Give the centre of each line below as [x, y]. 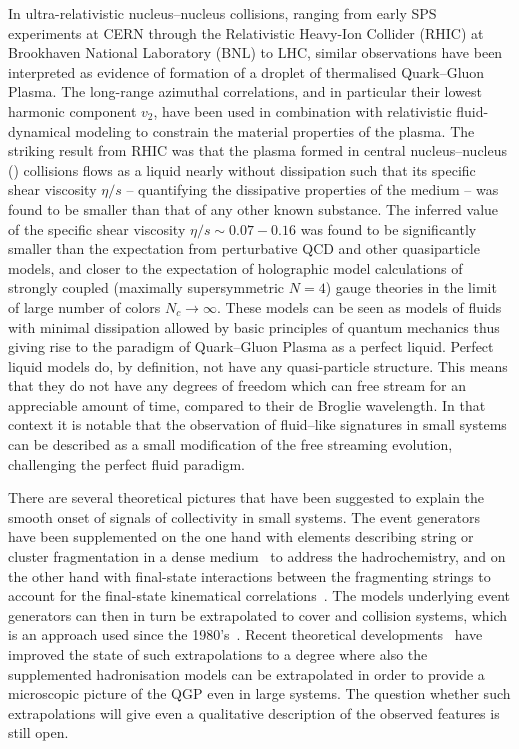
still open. [38, 732]
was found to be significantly [388, 228]
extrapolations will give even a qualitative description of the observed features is [254, 712]
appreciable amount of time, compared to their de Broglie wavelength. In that [247, 404]
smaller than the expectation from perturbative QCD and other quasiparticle [244, 248]
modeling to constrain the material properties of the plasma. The [275, 130]
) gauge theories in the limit [411, 287]
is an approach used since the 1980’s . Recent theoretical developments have [245, 634]
